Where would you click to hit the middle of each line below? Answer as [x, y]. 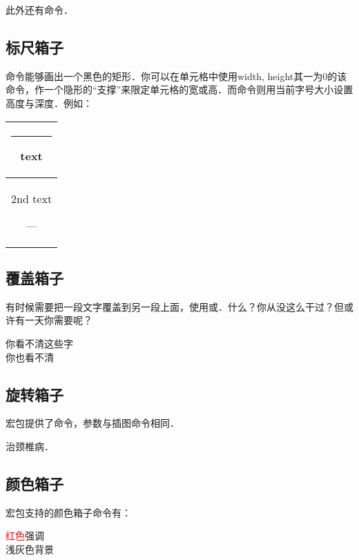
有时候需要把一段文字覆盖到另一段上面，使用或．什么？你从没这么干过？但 [175, 306]
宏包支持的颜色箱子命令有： [68, 512]
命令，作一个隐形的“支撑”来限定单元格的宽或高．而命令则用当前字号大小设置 [179, 89]
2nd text [32, 198]
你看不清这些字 [39, 343]
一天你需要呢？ [58, 320]
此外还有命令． [39, 10]
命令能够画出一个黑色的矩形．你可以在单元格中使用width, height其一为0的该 [176, 76]
